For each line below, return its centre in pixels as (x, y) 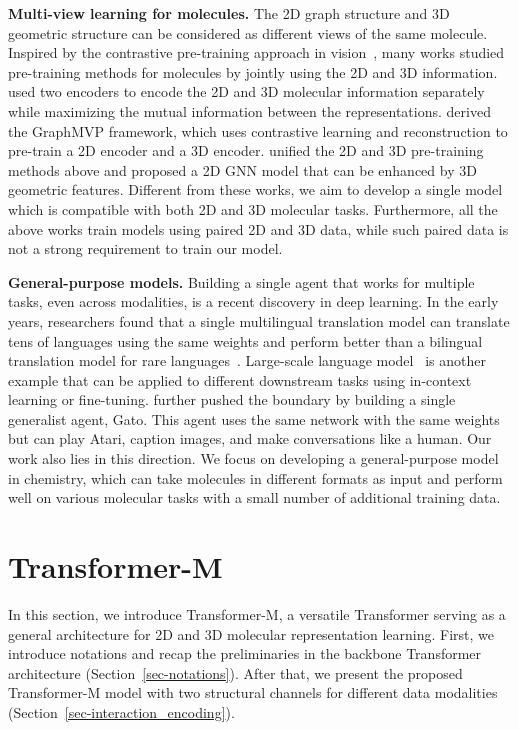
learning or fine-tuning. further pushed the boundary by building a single (232, 399)
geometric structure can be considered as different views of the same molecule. (248, 32)
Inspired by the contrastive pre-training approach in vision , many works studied (256, 52)
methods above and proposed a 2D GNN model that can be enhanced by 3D (242, 169)
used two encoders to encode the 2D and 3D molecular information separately (246, 91)
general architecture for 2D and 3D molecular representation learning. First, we (251, 633)
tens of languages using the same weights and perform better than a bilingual (245, 340)
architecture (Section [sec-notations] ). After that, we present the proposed (235, 672)
